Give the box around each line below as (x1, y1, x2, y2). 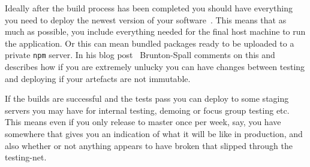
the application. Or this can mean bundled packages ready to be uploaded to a (5, 37, 294, 49)
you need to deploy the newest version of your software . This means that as (5, 13, 287, 26)
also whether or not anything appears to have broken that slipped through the (5, 139, 293, 151)
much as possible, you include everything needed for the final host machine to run (5, 25, 306, 38)
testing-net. (5, 151, 47, 163)
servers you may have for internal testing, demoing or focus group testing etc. (5, 104, 290, 116)
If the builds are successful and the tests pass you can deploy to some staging (5, 92, 289, 105)
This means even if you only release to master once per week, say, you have (5, 116, 281, 128)
